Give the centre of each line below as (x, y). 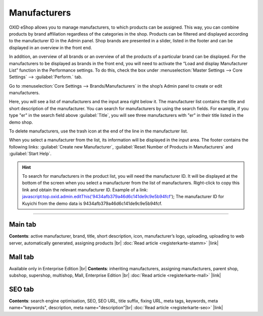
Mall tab (21, 257)
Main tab (23, 225)
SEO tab (21, 289)
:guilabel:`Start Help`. (30, 154)
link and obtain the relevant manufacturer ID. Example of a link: (85, 189)
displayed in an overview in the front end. (50, 47)
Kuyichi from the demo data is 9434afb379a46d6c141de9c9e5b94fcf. (92, 203)
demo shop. (21, 122)
